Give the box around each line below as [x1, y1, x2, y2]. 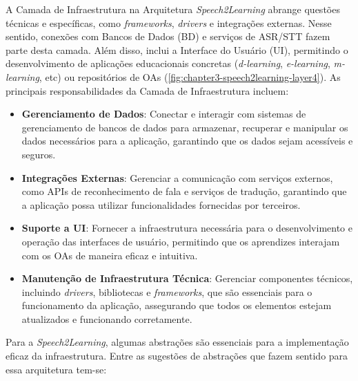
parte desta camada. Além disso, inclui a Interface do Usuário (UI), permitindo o [6, 42, 348, 57]
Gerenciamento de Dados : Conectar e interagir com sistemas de [21, 106, 306, 121]
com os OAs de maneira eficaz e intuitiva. [21, 248, 198, 262]
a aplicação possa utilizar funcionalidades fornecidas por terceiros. [21, 197, 301, 212]
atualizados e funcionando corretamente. [21, 311, 192, 326]
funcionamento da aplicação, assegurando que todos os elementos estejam [21, 298, 332, 313]
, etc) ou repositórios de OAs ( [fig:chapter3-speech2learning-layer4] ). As [39, 69, 341, 84]
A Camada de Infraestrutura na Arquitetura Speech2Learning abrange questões [6, 2, 340, 16]
